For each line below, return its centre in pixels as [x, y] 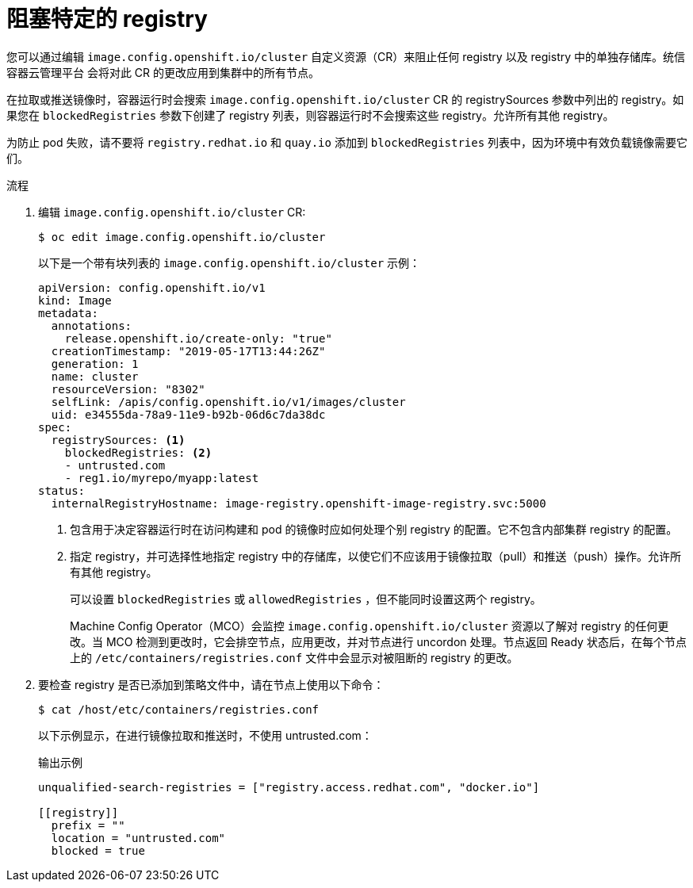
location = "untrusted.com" [138, 838]
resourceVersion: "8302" [128, 389]
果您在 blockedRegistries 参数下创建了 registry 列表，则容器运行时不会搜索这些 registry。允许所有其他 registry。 [310, 115]
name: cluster [95, 376]
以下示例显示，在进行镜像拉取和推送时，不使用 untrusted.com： [205, 735]
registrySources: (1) [118, 440]
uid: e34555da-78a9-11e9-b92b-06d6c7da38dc [188, 414]
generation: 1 [95, 364]
